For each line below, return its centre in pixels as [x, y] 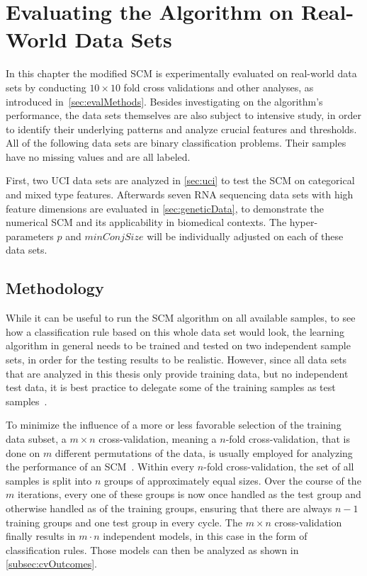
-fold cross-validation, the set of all [279, 467]
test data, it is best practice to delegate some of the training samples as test [171, 387]
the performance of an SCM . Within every [100, 467]
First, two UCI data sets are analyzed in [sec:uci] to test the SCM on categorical [180, 180]
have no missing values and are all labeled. [98, 156]
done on [23, 452]
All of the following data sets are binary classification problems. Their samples [176, 143]
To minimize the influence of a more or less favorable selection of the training [174, 425]
